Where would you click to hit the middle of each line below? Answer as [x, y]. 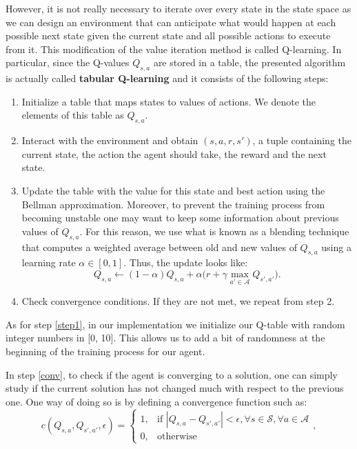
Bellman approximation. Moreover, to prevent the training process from [173, 204]
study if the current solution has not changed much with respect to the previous [175, 388]
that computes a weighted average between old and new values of [159, 247]
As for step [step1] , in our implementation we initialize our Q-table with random [175, 324]
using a [336, 247]
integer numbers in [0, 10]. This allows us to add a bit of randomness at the [165, 338]
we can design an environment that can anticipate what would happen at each [171, 22]
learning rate [49, 262]
